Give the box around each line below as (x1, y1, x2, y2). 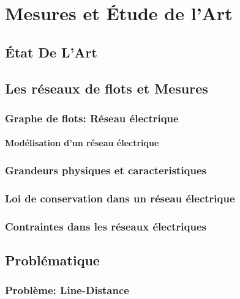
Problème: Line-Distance (5, 282, 129, 298)
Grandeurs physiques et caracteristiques (5, 162, 207, 177)
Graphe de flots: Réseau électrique (5, 110, 179, 125)
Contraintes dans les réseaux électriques (5, 218, 206, 234)
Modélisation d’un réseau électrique (5, 136, 159, 149)
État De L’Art (5, 42, 97, 61)
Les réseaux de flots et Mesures (5, 78, 208, 97)
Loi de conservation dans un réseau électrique (5, 190, 235, 205)
